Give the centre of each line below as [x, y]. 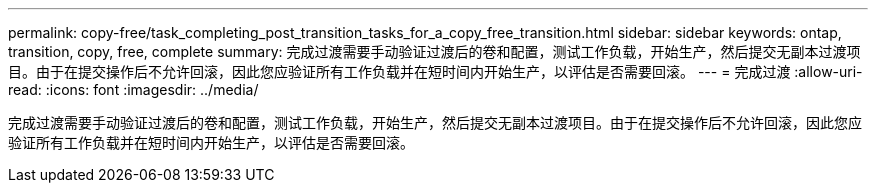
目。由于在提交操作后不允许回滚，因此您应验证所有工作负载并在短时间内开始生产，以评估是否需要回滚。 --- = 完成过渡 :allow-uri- [435, 71]
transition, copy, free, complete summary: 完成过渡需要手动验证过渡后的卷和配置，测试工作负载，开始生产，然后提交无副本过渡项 [434, 51]
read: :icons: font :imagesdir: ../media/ [133, 89]
